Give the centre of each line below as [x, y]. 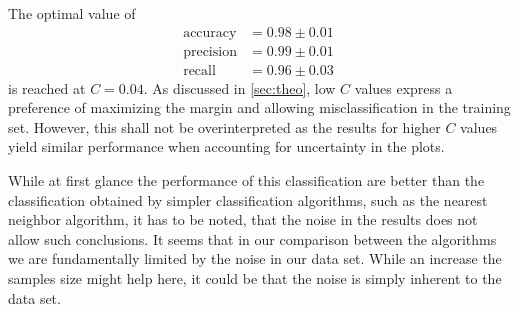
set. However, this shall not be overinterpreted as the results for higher [224, 126]
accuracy [210, 32]
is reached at [47, 87]
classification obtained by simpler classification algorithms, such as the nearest [248, 199]
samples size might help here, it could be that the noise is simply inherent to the [255, 278]
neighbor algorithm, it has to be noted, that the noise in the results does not [243, 219]
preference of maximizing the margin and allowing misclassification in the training [259, 107]
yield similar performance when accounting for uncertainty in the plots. [226, 146]
